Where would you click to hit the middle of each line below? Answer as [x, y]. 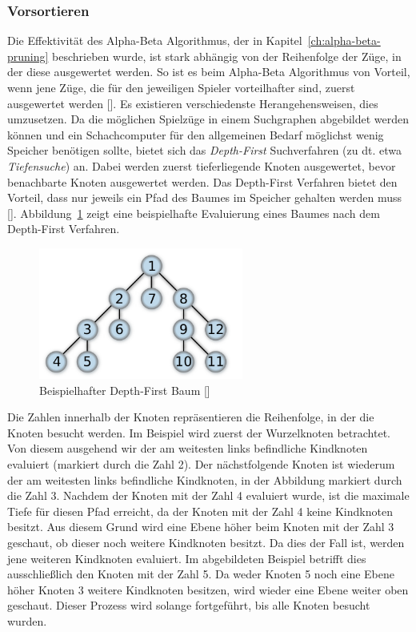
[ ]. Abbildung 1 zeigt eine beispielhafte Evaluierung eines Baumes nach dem [194, 213]
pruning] [28, 56]
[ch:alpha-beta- [344, 40]
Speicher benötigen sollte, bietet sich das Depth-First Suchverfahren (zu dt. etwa [204, 150]
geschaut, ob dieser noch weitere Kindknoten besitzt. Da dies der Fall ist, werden [206, 542]
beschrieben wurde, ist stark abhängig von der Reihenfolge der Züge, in [227, 56]
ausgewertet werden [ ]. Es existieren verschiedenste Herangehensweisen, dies [193, 103]
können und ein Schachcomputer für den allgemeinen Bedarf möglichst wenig [196, 134]
